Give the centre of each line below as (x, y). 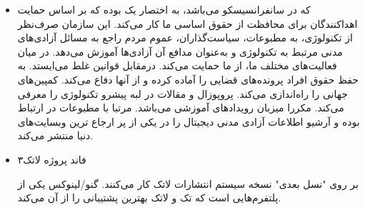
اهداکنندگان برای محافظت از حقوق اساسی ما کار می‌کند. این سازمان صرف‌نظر (187, 23)
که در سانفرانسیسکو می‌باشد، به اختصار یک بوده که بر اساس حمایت (164, 9)
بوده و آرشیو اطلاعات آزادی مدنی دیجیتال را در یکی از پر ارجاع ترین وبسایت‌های (189, 121)
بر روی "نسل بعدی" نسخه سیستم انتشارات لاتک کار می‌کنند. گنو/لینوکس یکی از (188, 183)
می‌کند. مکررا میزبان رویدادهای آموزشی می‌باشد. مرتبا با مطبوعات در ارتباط (181, 107)
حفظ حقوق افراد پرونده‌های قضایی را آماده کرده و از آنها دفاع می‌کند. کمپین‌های (188, 79)
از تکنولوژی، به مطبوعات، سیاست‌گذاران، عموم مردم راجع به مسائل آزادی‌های (185, 37)
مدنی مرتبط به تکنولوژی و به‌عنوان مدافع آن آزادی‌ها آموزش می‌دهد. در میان (180, 51)
